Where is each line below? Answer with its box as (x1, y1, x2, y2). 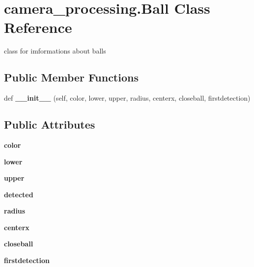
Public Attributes (4, 117, 95, 132)
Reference (4, 17, 72, 37)
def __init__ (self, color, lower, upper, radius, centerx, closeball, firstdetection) (4, 93, 251, 103)
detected (4, 189, 33, 199)
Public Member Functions (4, 70, 139, 85)
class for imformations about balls (4, 46, 106, 56)
